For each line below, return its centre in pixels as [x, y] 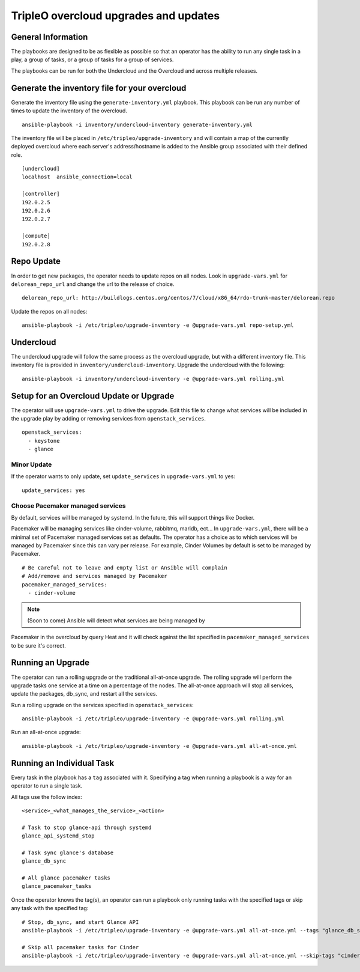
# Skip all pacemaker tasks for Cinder [80, 947]
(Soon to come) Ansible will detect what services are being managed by [116, 620]
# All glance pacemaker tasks [66, 878]
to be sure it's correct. [38, 645]
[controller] [41, 194]
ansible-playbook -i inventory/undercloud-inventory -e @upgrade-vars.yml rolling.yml [153, 379]
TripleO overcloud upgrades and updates [115, 16]
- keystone [44, 441]
